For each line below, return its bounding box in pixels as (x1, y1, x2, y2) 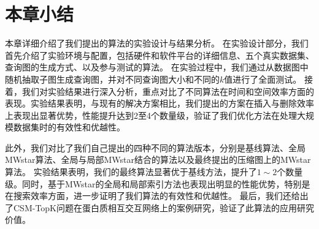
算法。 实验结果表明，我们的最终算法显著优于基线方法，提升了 (5, 165, 257, 178)
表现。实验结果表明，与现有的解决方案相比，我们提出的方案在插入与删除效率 (5, 97, 314, 110)
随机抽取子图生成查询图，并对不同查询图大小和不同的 (5, 72, 220, 85)
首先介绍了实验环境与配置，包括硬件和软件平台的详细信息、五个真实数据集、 (5, 48, 314, 61)
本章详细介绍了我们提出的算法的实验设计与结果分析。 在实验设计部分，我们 (5, 37, 309, 50)
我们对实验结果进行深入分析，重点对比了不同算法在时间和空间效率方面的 (21, 84, 314, 97)
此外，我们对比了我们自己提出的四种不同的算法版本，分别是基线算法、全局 (5, 141, 306, 154)
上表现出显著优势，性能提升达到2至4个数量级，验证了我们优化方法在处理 (5, 108, 297, 121)
